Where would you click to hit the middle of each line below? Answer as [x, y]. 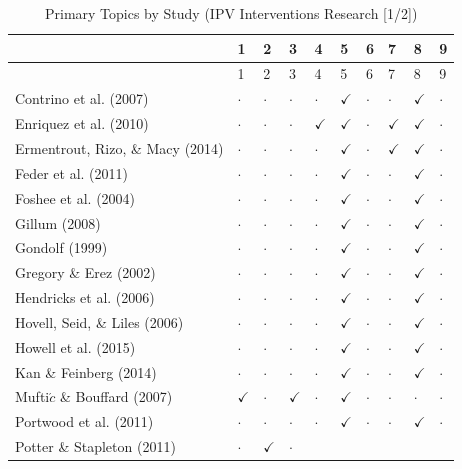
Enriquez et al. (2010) [82, 123]
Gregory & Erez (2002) [85, 272]
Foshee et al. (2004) [75, 197]
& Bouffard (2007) [116, 396]
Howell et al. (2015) [75, 346]
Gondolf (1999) [61, 247]
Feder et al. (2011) [72, 172]
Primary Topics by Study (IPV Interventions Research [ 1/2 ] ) [231, 13]
